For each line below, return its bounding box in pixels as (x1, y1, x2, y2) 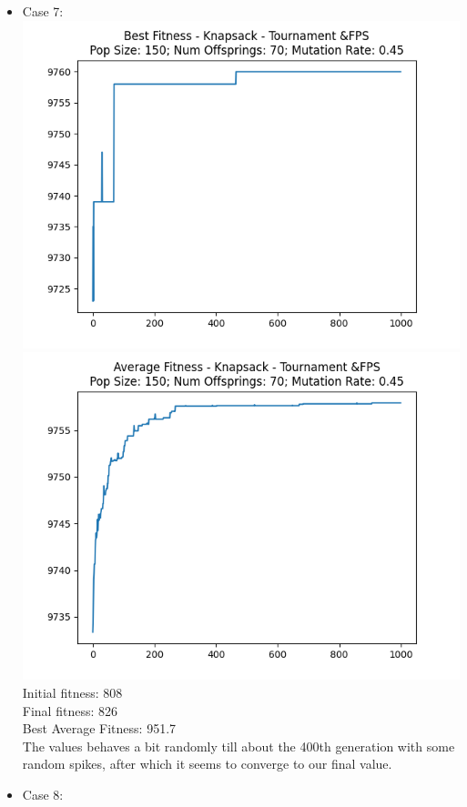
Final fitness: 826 (22, 701, 117, 720)
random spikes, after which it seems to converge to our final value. (22, 754, 392, 773)
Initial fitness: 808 (22, 683, 123, 702)
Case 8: (22, 785, 64, 804)
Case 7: (22, 2, 64, 20)
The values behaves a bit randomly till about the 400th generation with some (22, 736, 455, 755)
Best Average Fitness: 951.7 (22, 719, 177, 738)
